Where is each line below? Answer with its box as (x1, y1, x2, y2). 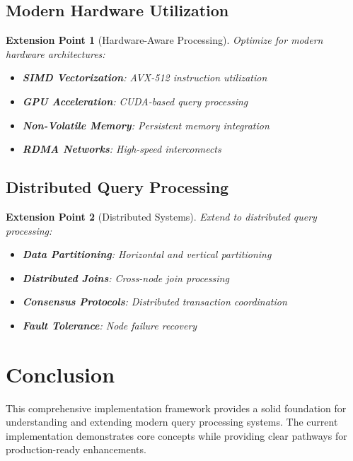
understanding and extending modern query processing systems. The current (6, 414, 338, 429)
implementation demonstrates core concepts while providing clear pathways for (6, 428, 347, 443)
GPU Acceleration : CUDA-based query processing (22, 93, 248, 108)
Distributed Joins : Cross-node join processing (22, 270, 229, 285)
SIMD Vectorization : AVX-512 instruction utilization (22, 70, 267, 85)
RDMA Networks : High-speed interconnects (22, 141, 221, 156)
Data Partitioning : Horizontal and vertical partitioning (22, 247, 272, 262)
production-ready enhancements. (6, 442, 146, 457)
